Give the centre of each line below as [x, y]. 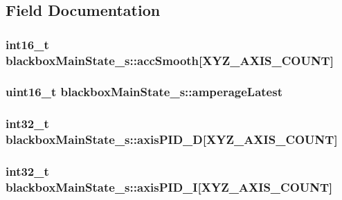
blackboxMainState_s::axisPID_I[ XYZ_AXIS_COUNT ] [169, 187]
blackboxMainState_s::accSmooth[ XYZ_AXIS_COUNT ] [170, 60]
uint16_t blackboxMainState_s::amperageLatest [144, 92]
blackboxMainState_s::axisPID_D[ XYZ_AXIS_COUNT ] [172, 139]
